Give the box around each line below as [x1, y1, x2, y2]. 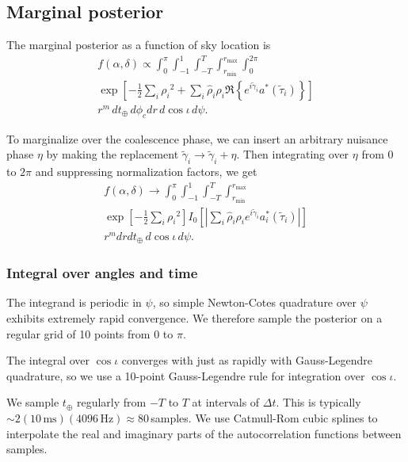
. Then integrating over [236, 146, 349, 162]
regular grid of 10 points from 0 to [6, 325, 173, 342]
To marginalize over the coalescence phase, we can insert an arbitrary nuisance [6, 130, 388, 147]
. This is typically [276, 394, 361, 410]
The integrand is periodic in [6, 294, 142, 311]
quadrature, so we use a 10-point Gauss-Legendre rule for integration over [6, 367, 365, 384]
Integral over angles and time [6, 263, 198, 283]
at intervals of [192, 394, 260, 410]
